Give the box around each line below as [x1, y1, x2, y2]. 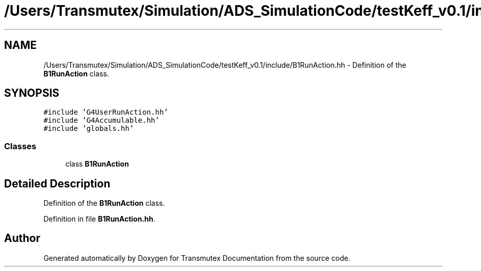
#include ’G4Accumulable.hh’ [43, 116, 159, 125]
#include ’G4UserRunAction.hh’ [43, 108, 168, 117]
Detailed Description [4, 177, 111, 190]
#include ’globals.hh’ [43, 124, 134, 133]
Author [4, 232, 40, 245]
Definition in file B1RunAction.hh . [43, 214, 155, 224]
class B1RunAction [65, 159, 129, 169]
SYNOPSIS [4, 87, 60, 100]
